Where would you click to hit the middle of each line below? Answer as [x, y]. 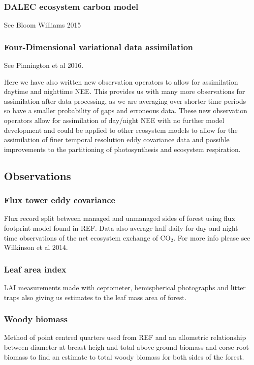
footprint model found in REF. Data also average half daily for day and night [121, 228]
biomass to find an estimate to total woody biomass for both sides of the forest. [124, 356]
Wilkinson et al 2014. [36, 247]
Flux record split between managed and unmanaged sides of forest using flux [120, 218]
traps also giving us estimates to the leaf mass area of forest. [95, 297]
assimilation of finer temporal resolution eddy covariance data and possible [117, 139]
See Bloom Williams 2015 [43, 25]
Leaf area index [35, 269]
